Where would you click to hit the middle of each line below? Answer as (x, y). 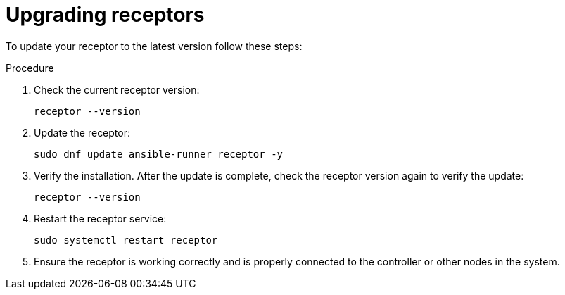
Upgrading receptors (105, 15)
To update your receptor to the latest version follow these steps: (154, 46)
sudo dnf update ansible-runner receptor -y (159, 154)
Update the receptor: (82, 132)
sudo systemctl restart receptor (126, 240)
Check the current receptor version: (117, 89)
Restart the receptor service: (100, 218)
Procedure (30, 68)
